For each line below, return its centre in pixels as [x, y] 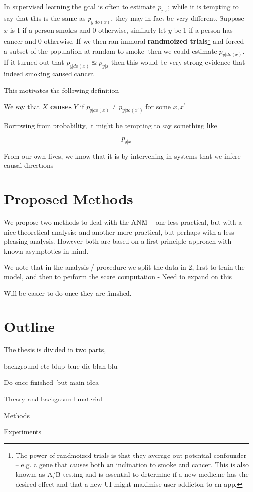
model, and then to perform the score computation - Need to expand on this [118, 276]
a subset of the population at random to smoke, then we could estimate [110, 50]
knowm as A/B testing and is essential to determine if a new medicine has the [132, 474]
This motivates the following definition [62, 90]
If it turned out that [34, 62]
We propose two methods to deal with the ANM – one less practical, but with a [123, 222]
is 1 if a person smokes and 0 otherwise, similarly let [88, 29]
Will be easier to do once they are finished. [68, 293]
